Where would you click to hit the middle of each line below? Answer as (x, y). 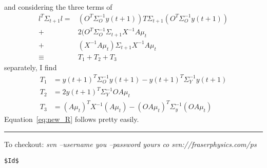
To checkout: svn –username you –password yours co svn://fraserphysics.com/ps (130, 144)
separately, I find (31, 67)
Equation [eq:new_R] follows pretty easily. (72, 119)
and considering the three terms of (58, 7)
